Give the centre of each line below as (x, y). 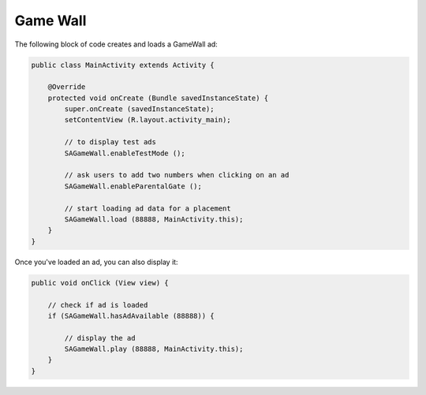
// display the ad (100, 338)
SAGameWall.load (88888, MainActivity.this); (154, 220)
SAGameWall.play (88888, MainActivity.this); (154, 349)
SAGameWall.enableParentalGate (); (133, 186)
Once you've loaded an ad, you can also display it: (96, 262)
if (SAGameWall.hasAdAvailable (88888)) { (131, 316)
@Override (67, 87)
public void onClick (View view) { (100, 283)
